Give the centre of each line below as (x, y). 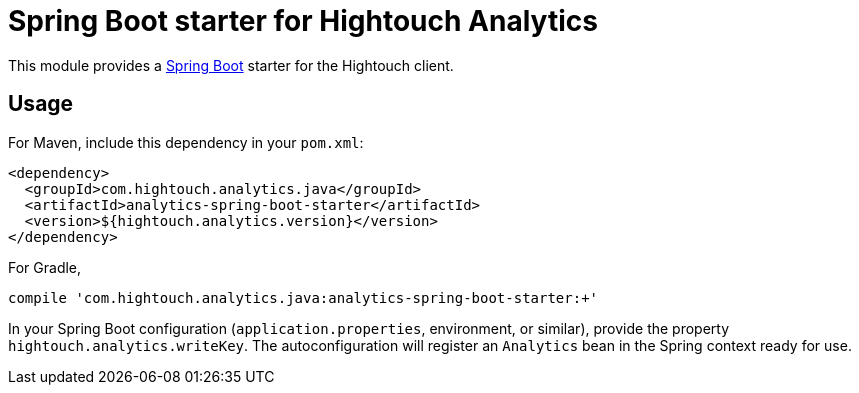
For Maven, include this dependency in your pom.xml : (186, 142)
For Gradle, (45, 267)
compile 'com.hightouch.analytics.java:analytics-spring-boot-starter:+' (303, 297)
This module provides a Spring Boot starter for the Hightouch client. (231, 65)
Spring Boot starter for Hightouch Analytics (303, 21)
